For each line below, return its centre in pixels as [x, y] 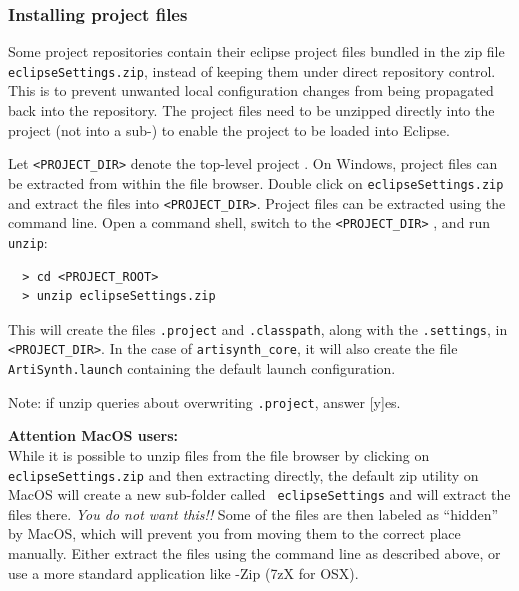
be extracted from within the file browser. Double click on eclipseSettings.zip [256, 182]
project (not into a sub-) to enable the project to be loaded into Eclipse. [229, 129]
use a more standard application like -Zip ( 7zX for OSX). [183, 572]
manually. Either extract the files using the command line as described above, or [254, 553]
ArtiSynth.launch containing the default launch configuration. [202, 368]
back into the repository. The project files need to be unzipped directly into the [251, 110]
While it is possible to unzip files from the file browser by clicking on [219, 454]
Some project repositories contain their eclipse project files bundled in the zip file [256, 51]
